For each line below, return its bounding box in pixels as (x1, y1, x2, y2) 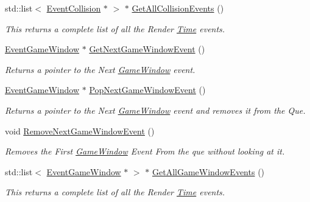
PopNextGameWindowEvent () (89, 83, 206, 96)
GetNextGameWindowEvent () (89, 43, 205, 55)
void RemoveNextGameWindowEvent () (5, 124, 155, 137)
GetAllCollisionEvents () (132, 2, 224, 14)
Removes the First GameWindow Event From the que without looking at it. (5, 145, 285, 158)
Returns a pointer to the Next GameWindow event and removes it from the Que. (5, 103, 306, 116)
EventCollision (46, 2, 101, 14)
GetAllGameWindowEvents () (152, 165, 265, 178)
